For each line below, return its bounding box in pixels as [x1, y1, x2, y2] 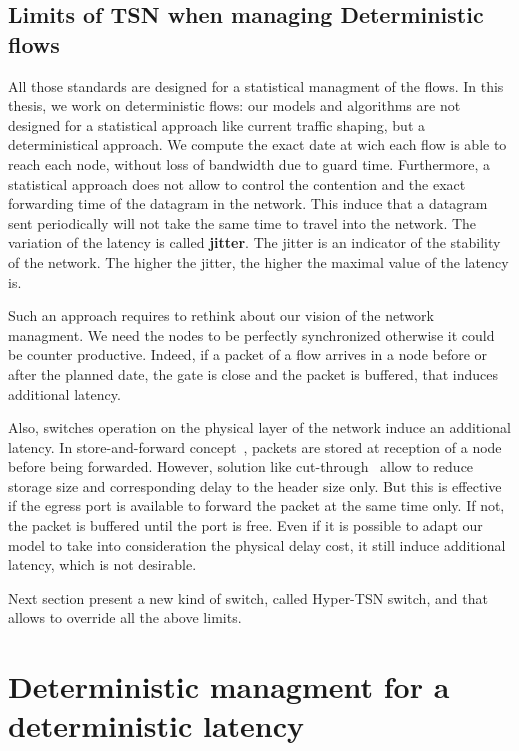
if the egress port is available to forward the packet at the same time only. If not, [8, 495, 505, 516]
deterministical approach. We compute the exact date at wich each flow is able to [8, 134, 507, 155]
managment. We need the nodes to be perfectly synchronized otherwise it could [8, 324, 495, 345]
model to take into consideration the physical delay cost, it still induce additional [8, 534, 506, 555]
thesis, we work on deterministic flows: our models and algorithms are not [8, 95, 461, 116]
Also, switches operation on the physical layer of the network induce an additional [8, 417, 511, 438]
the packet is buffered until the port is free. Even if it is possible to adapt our [8, 515, 483, 536]
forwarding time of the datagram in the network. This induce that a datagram [8, 193, 488, 214]
